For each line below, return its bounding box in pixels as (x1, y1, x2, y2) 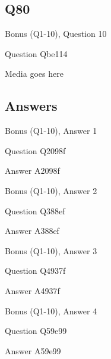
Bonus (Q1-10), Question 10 (5, 27, 107, 40)
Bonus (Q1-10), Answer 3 (5, 244, 97, 257)
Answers (5, 96, 58, 115)
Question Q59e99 (5, 324, 67, 337)
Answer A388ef (5, 224, 59, 237)
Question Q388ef (5, 204, 65, 217)
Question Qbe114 (5, 47, 68, 60)
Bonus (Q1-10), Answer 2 (5, 184, 97, 196)
